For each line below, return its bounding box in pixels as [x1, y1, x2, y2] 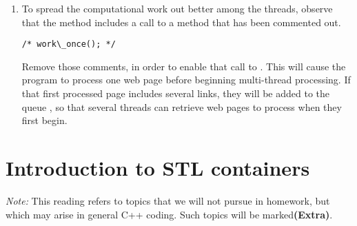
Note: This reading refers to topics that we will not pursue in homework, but [6, 193, 330, 207]
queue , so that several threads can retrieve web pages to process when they [21, 99, 342, 114]
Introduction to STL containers [6, 154, 310, 181]
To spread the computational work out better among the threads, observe [21, 1, 333, 15]
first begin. [21, 113, 68, 127]
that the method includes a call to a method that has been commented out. [21, 14, 341, 29]
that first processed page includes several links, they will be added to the [21, 86, 330, 101]
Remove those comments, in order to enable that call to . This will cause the [21, 59, 346, 73]
